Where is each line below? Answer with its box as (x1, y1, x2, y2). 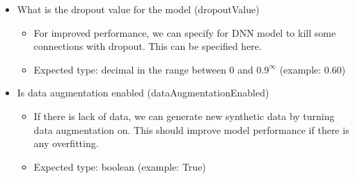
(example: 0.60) (279, 62, 346, 76)
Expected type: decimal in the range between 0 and (33, 62, 253, 76)
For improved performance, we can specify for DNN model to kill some (33, 25, 336, 40)
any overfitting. (33, 136, 99, 151)
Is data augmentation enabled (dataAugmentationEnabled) (17, 85, 269, 100)
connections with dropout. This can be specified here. (33, 39, 262, 53)
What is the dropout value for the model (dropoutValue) (17, 2, 260, 16)
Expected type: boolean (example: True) (33, 159, 206, 173)
